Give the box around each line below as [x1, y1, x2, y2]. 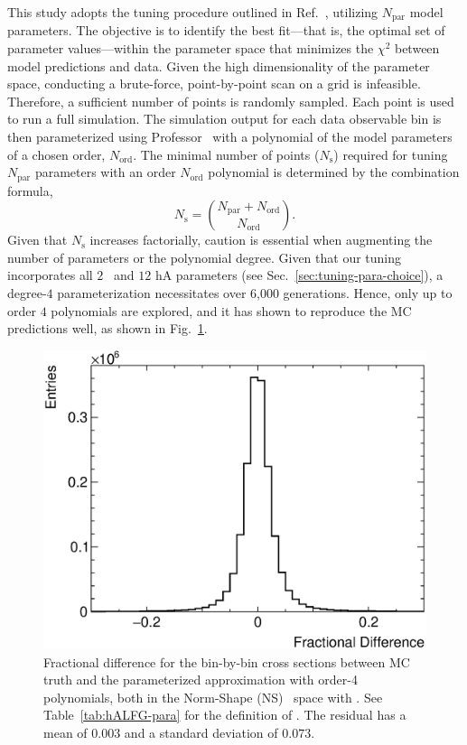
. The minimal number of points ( [133, 144, 320, 163]
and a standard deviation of [124, 723, 278, 742]
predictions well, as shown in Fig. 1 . [7, 319, 208, 338]
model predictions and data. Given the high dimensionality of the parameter [7, 56, 430, 75]
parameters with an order [34, 163, 176, 182]
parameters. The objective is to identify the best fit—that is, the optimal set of [7, 21, 445, 40]
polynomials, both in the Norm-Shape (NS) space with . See [43, 687, 383, 706]
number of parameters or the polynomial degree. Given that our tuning [7, 247, 402, 266]
